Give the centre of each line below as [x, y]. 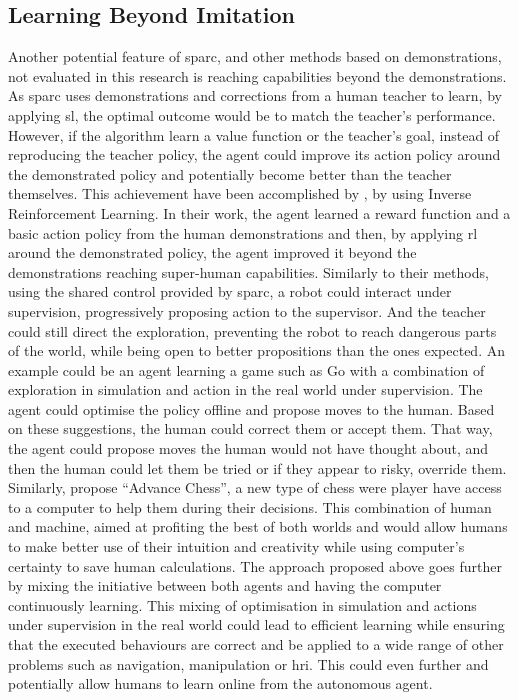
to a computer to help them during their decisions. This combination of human [250, 506]
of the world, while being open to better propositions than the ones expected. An [256, 350]
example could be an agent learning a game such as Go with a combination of [246, 369]
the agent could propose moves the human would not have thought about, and [248, 448]
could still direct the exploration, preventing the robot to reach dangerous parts [252, 330]
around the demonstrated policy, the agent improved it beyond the [212, 252]
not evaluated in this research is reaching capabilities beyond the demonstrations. [257, 75]
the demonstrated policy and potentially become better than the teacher [230, 173]
